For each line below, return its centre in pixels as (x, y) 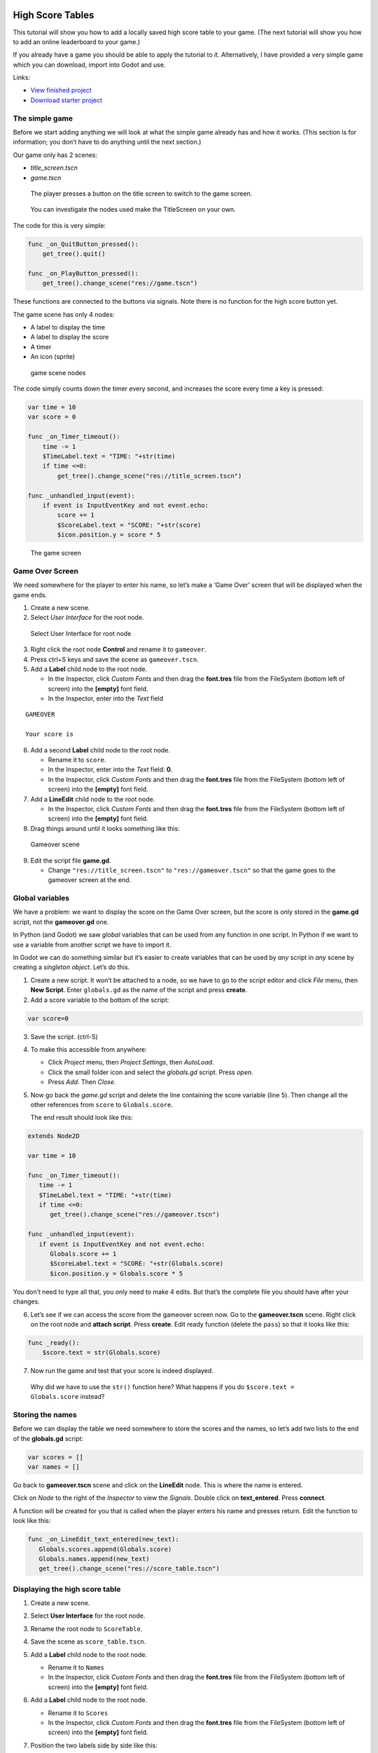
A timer (41, 346)
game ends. (30, 595)
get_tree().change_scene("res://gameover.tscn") (135, 1214)
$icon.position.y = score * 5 (109, 535)
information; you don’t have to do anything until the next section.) (107, 142)
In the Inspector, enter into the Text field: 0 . (110, 770)
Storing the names (45, 1414)
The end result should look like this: (82, 1118)
